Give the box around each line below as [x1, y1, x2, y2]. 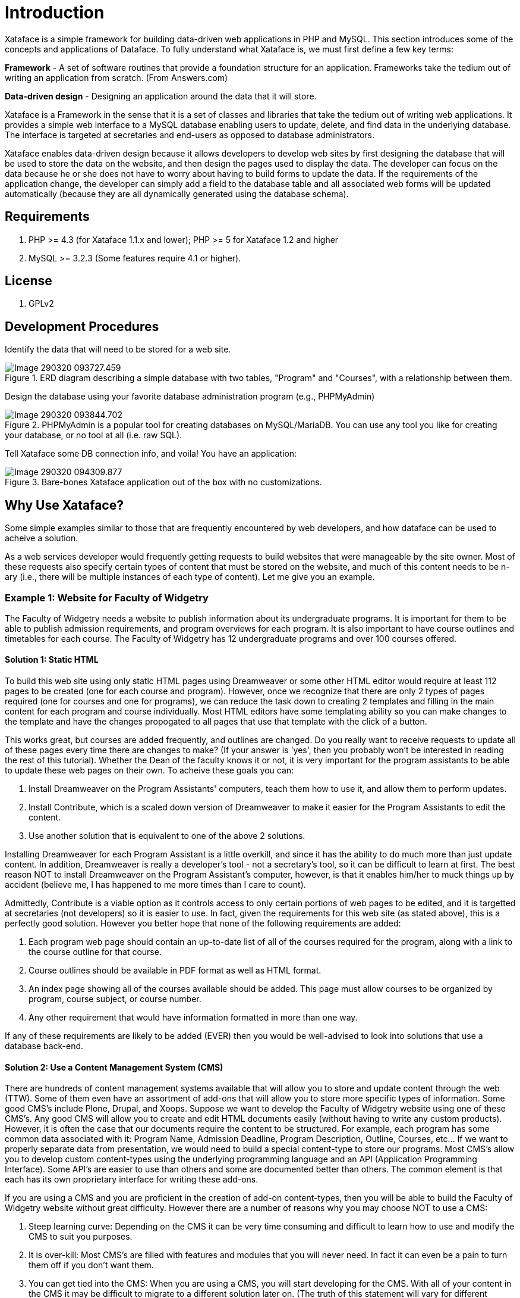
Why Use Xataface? [5, 497, 124, 513]
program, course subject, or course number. [29, 994, 201, 1004]
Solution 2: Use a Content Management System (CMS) [5, 1062, 223, 1072]
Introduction [5, 2, 105, 23]
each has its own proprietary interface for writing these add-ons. [5, 1174, 259, 1185]
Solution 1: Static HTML [5, 654, 99, 665]
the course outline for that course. [29, 947, 162, 957]
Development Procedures [5, 319, 159, 334]
